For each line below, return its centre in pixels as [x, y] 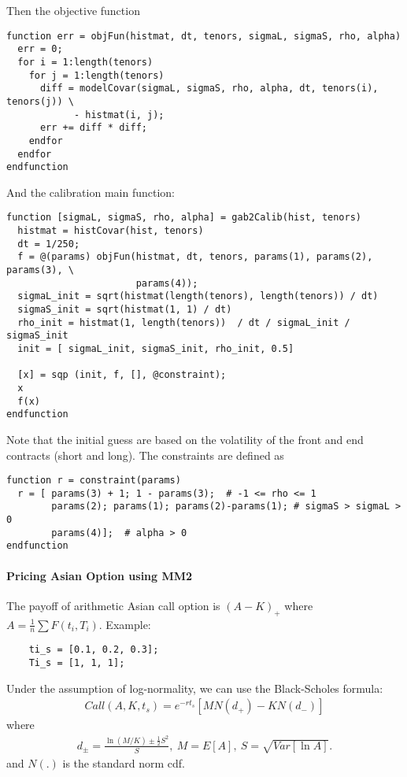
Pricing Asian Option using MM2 [100, 575]
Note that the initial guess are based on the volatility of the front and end [185, 439]
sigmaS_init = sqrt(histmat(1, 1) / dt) [125, 309]
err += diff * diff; [93, 128]
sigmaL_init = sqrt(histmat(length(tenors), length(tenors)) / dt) [198, 296]
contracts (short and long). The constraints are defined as [145, 455]
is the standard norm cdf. [124, 762]
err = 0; [40, 49]
